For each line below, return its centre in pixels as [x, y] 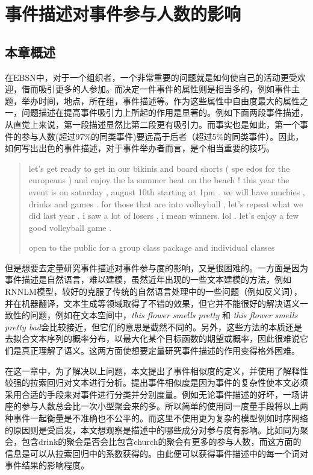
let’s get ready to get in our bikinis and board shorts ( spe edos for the [159, 168]
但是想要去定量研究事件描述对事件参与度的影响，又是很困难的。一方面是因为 [156, 267]
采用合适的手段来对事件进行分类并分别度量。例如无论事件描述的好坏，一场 [152, 394]
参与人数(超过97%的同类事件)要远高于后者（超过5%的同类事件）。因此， [163, 136]
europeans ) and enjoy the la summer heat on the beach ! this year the [159, 180]
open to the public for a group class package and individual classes [152, 247]
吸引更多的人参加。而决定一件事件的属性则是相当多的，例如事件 [165, 89]
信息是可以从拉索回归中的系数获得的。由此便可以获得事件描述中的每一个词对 [156, 453]
